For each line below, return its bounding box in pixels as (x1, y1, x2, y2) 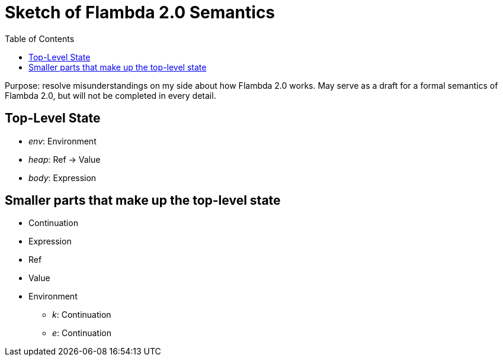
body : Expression (28, 172, 97, 183)
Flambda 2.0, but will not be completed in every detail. (5, 90, 216, 101)
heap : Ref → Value (28, 154, 101, 165)
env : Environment (28, 136, 97, 146)
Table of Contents (5, 33, 75, 44)
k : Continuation (52, 310, 111, 320)
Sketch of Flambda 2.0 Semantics (5, 2, 275, 22)
